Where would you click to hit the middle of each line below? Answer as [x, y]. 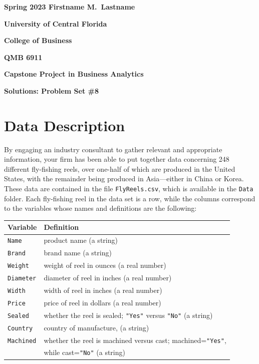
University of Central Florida [56, 23]
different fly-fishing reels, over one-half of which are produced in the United [120, 168]
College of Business [38, 40]
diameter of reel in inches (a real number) [108, 277]
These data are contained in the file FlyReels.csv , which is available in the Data [129, 189]
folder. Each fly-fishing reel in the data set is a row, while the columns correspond [130, 198]
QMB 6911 [23, 57]
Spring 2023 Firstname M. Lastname [70, 7]
